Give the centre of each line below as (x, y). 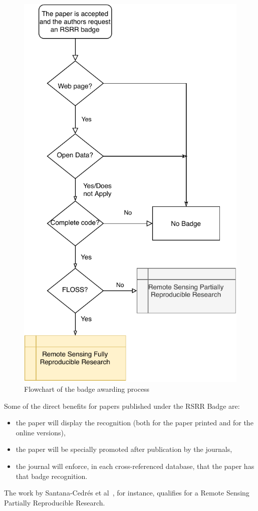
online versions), (41, 432)
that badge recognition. (52, 476)
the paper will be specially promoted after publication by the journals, (124, 449)
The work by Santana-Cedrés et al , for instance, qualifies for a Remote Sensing (127, 493)
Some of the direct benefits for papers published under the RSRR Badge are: (122, 406)
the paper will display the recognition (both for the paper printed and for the (135, 423)
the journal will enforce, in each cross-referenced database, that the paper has (135, 466)
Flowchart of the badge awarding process (87, 389)
